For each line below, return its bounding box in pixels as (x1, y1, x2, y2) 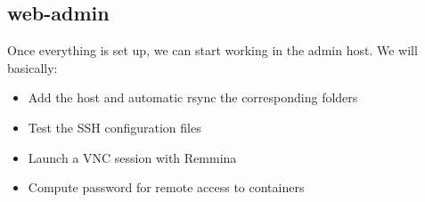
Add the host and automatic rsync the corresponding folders (28, 88, 358, 107)
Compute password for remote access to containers (28, 178, 305, 197)
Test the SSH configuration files (28, 117, 201, 136)
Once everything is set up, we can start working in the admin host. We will (7, 41, 418, 60)
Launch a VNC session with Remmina (28, 148, 237, 166)
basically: (7, 58, 58, 77)
